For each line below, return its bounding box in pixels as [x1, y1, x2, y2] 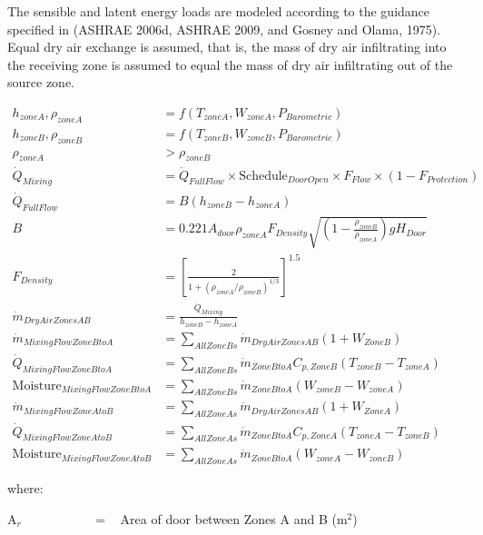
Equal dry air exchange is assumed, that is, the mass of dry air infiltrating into [7, 37, 447, 56]
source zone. [7, 73, 74, 92]
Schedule [239, 169, 288, 183]
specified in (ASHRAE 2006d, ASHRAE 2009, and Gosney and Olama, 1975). [7, 19, 441, 38]
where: [7, 479, 44, 498]
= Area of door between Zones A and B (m [95, 509, 348, 528]
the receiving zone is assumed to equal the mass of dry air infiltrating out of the [7, 54, 453, 74]
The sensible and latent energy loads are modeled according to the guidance [7, 2, 430, 20]
